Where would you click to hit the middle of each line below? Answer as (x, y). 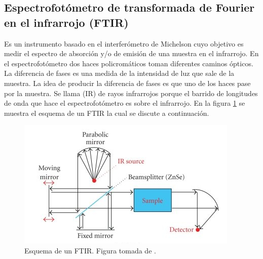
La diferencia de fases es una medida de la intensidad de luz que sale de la (119, 73)
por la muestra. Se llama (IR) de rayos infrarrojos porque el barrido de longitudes (131, 93)
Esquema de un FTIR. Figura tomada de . (90, 250)
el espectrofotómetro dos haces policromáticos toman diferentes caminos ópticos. (129, 63)
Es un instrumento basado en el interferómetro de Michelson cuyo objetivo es (124, 43)
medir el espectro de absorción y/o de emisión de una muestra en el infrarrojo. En (131, 53)
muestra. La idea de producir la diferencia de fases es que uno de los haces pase (127, 83)
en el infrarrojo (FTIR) (66, 22)
